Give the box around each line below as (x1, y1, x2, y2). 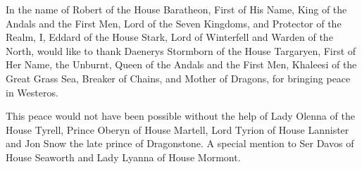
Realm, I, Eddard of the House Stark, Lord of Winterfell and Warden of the (6, 30, 333, 44)
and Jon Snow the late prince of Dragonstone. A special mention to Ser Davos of (6, 136, 354, 151)
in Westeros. (6, 84, 58, 99)
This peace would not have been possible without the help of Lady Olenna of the (6, 108, 355, 123)
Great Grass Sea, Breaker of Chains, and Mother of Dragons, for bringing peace (6, 70, 351, 85)
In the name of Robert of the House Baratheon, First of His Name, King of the (6, 2, 347, 16)
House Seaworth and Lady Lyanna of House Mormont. (6, 149, 241, 164)
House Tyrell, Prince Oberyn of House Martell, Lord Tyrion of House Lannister (6, 122, 349, 137)
